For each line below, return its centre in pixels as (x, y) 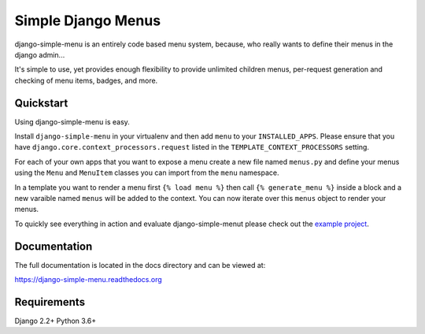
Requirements (50, 302)
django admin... (40, 54)
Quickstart (41, 103)
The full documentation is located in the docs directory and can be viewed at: (140, 265)
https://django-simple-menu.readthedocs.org (89, 280)
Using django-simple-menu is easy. (72, 121)
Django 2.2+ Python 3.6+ (55, 321)
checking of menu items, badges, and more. (86, 80)
